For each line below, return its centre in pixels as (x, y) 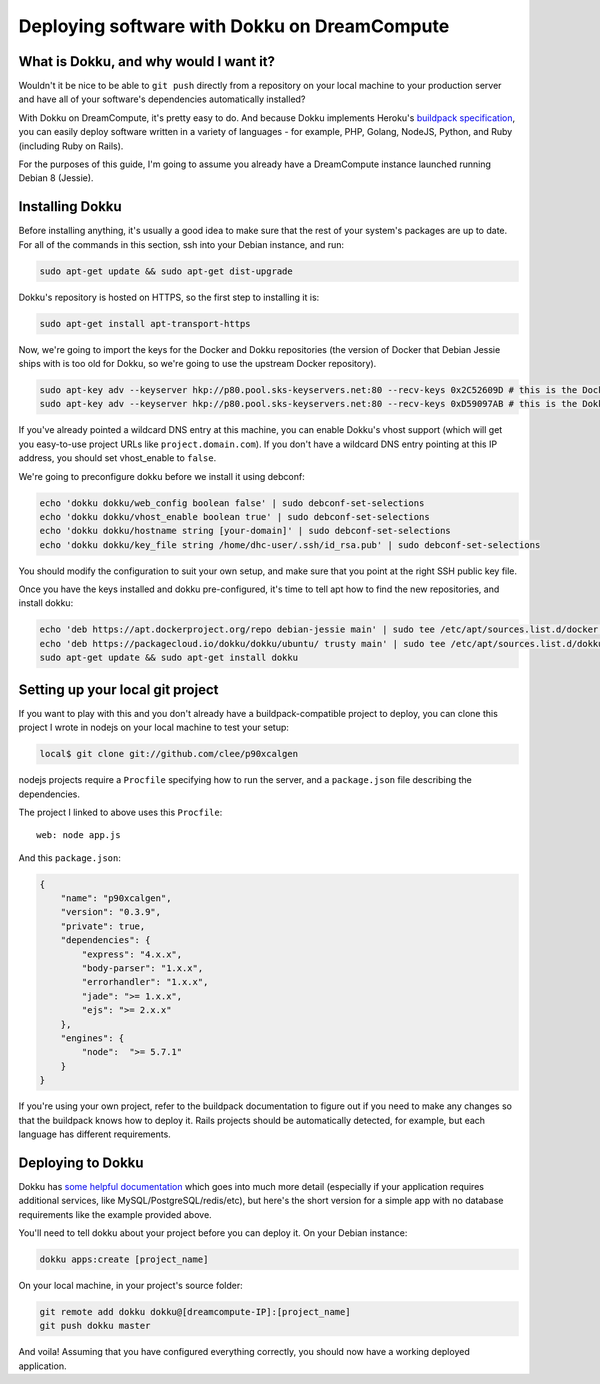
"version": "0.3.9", (111, 912)
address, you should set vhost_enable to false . (117, 458)
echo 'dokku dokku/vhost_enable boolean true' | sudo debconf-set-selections (234, 516)
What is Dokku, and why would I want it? (146, 61)
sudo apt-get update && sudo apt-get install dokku (169, 658)
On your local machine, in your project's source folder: (131, 1285)
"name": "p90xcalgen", (116, 898)
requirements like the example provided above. (115, 1214)
